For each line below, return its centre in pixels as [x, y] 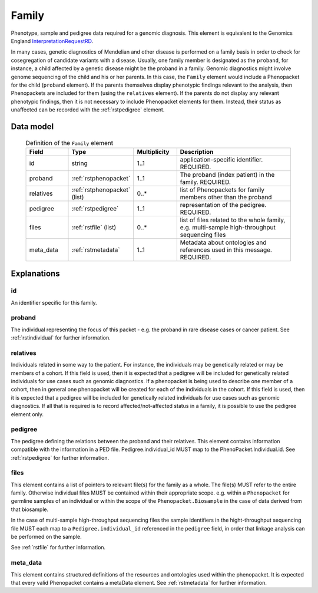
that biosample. [30, 509]
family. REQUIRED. [205, 182]
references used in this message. [226, 249]
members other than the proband [226, 197]
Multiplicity [153, 151]
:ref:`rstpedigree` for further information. [60, 457]
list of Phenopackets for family [222, 190]
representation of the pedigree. [223, 205]
